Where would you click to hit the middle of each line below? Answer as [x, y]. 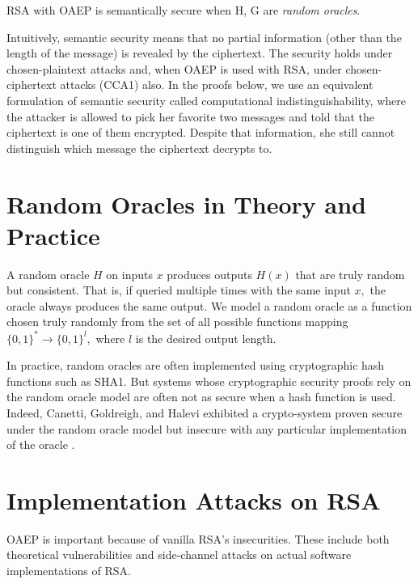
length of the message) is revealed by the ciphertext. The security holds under [200, 53]
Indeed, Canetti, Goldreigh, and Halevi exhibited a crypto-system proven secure [205, 412]
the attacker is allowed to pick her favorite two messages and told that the [190, 116]
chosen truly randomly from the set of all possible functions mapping [177, 322]
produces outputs [209, 274]
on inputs [129, 274]
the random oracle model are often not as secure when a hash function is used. [201, 397]
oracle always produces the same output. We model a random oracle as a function [209, 305]
